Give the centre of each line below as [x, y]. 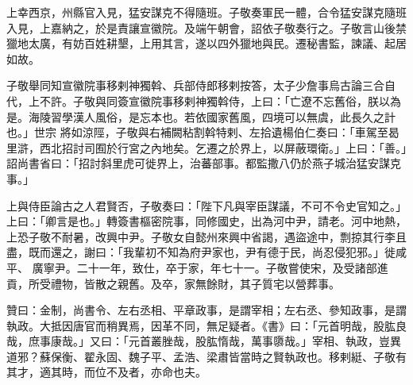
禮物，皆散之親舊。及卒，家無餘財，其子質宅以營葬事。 [195, 283]
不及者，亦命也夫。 [156, 372]
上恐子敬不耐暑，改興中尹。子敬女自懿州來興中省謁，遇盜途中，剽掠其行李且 [206, 236]
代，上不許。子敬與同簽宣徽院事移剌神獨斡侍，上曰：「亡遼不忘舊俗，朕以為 [204, 100]
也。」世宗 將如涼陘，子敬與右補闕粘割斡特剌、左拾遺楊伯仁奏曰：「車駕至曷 [203, 132]
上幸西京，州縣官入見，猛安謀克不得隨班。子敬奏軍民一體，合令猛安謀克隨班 [206, 12]
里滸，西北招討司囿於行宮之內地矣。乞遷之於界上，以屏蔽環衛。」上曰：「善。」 [206, 147]
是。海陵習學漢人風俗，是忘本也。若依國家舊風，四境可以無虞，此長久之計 [201, 116]
